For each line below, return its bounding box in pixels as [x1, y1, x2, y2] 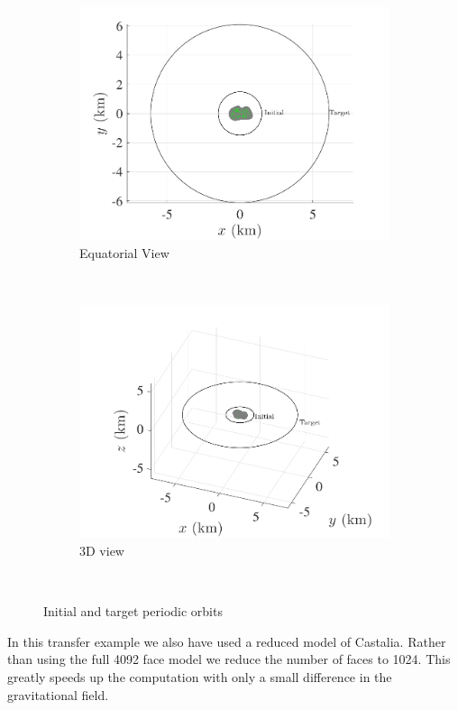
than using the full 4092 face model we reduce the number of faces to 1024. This [7, 650, 451, 669]
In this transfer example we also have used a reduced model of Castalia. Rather [7, 632, 446, 650]
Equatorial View [79, 243, 169, 262]
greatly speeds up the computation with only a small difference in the [7, 667, 392, 686]
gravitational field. [7, 685, 109, 704]
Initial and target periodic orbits [43, 602, 223, 621]
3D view [79, 540, 124, 559]
